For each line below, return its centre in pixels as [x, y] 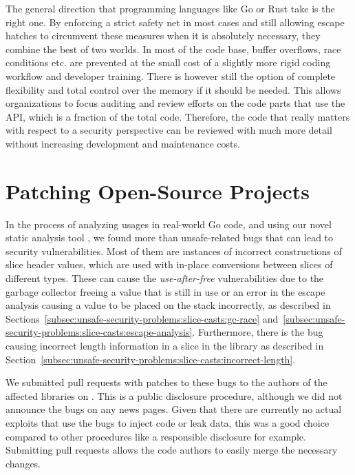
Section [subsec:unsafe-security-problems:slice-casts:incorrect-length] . [151, 359]
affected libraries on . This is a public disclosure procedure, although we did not [174, 395]
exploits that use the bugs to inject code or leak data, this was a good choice [168, 422]
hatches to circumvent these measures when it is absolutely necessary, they [163, 36]
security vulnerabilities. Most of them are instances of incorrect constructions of [174, 251]
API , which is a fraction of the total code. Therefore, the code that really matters [178, 116]
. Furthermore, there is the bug [258, 332]
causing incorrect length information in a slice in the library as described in [165, 345]
